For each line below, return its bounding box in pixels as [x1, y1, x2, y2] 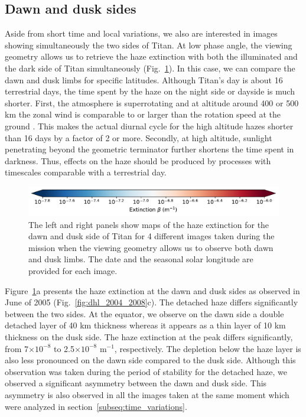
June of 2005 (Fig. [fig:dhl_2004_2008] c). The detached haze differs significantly [5, 296, 298, 308]
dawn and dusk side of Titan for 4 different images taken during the [28, 230, 275, 242]
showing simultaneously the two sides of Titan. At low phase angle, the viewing [5, 38, 292, 51]
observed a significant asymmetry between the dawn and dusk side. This [5, 377, 267, 389]
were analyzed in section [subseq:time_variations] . [5, 400, 187, 412]
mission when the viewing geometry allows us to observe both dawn [28, 241, 274, 253]
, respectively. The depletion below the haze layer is [114, 342, 301, 354]
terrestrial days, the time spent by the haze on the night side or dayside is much [5, 85, 295, 97]
